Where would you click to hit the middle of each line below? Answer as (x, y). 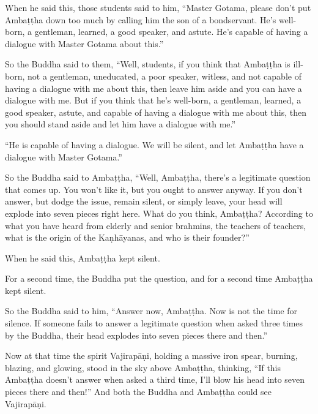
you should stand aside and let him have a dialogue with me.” (120, 124)
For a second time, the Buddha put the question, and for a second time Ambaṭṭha (159, 278)
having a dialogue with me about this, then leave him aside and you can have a (153, 88)
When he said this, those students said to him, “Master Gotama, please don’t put (158, 7)
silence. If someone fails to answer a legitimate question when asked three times (154, 323)
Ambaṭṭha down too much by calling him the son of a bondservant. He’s (141, 19)
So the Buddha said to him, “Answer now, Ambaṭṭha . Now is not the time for (151, 311)
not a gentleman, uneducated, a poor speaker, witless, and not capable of (165, 76)
